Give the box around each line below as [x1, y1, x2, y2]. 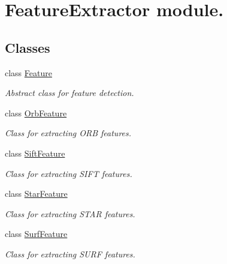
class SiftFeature [5, 146, 65, 159]
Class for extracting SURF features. [5, 247, 135, 260]
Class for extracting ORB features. [5, 127, 132, 139]
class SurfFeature [5, 227, 68, 240]
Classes [5, 38, 50, 56]
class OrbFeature [5, 106, 67, 119]
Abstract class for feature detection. [5, 86, 134, 99]
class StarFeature [5, 187, 68, 200]
